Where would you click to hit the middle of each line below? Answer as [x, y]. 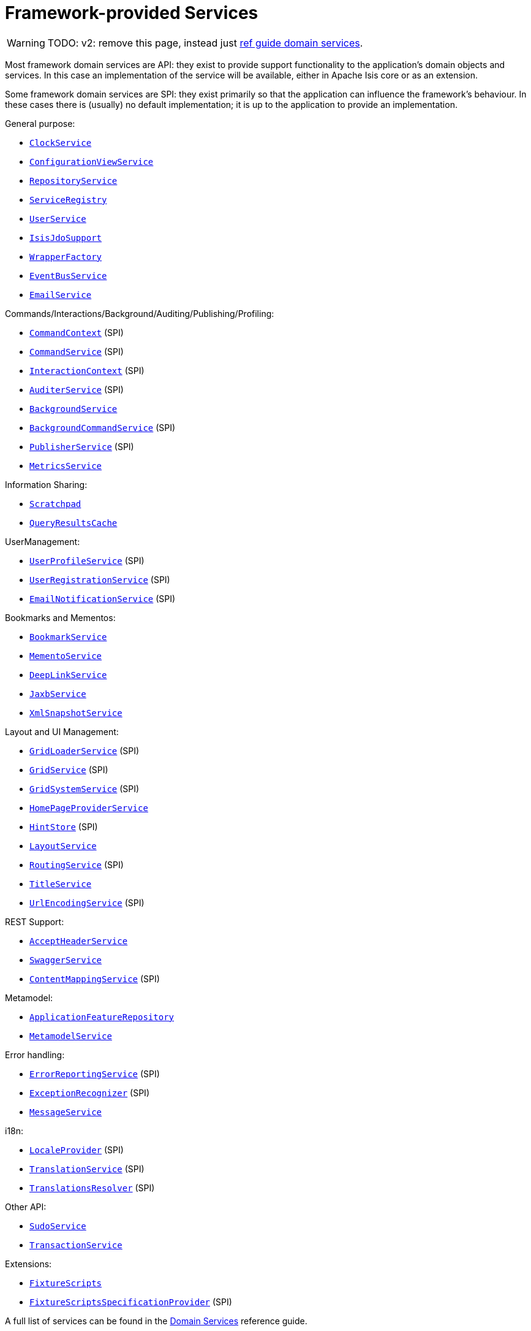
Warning [26, 43]
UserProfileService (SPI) [87, 560]
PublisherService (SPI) [82, 446]
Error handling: [35, 1055]
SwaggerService [66, 960]
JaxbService [58, 694]
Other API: [26, 1207]
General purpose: [40, 123]
